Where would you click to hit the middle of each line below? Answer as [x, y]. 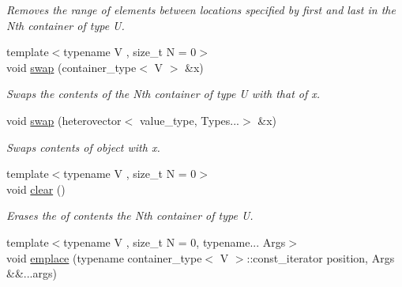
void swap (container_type [71, 67]
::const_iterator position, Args [321, 257]
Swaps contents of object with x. [83, 147]
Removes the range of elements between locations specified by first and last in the [201, 9]
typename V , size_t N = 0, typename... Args [175, 242]
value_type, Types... [190, 120]
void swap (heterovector [64, 120]
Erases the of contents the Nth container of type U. [130, 215]
